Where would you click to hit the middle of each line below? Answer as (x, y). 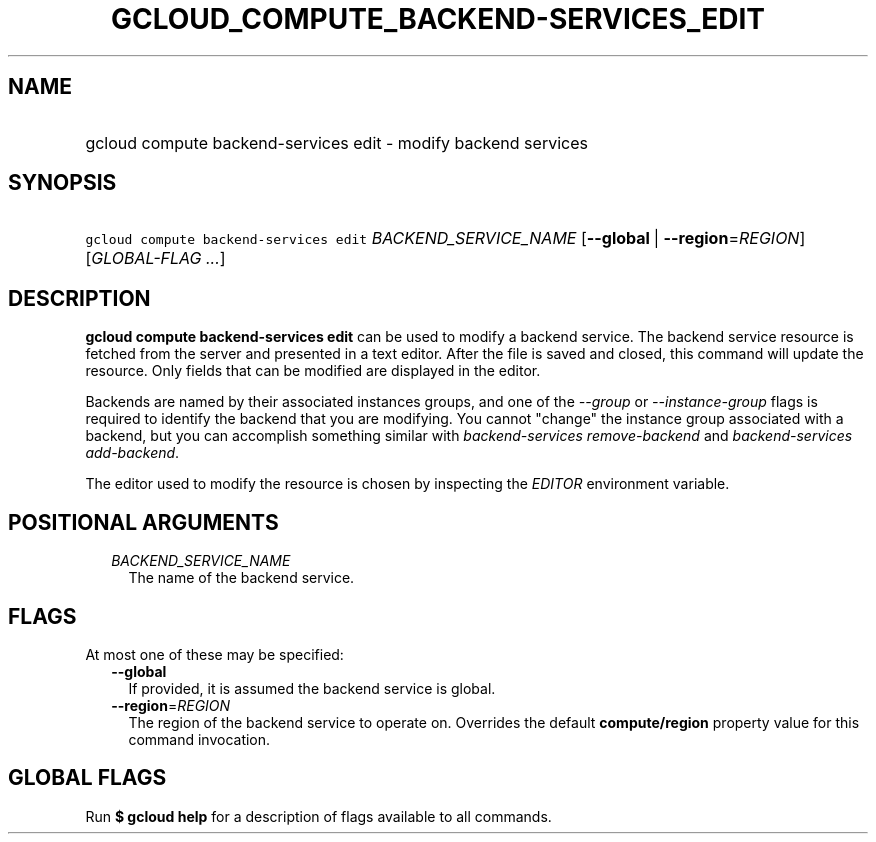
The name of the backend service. (241, 578)
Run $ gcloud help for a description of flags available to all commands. (318, 816)
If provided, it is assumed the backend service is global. (312, 688)
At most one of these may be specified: (214, 654)
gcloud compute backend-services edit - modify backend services (336, 142)
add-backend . (132, 453)
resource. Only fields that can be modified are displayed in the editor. (313, 371)
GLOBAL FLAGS (87, 778)
